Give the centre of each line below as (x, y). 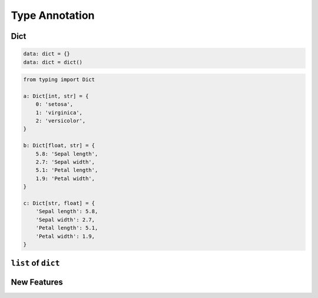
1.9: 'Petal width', (65, 178)
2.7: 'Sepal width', (65, 162)
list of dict (35, 263)
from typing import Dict (59, 80)
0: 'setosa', (54, 104)
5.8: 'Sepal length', (67, 154)
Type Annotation (53, 15)
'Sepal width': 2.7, (65, 220)
